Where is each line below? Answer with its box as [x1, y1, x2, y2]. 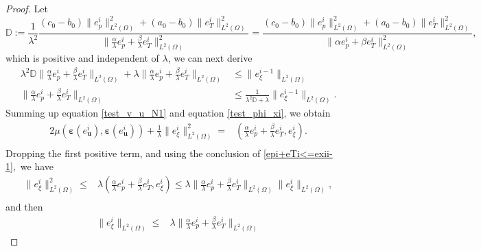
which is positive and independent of [5, 51, 159, 65]
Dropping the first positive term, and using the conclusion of [5, 145, 261, 160]
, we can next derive [167, 51, 253, 65]
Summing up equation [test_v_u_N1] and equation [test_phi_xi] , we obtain [5, 106, 331, 120]
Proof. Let [5, 1, 48, 15]
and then [5, 200, 43, 214]
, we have [12, 159, 54, 174]
